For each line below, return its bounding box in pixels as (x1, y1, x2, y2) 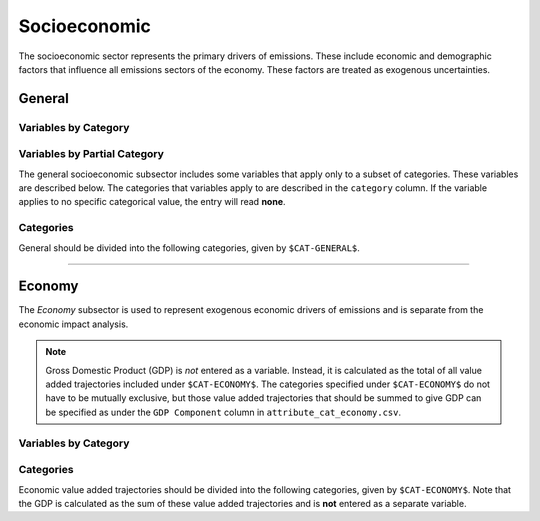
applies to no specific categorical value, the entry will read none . (18, 196, 286, 208)
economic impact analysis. (18, 318, 129, 330)
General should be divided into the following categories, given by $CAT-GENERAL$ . (18, 241, 360, 254)
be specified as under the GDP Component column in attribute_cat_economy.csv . (45, 406, 402, 418)
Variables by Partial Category (18, 147, 165, 161)
